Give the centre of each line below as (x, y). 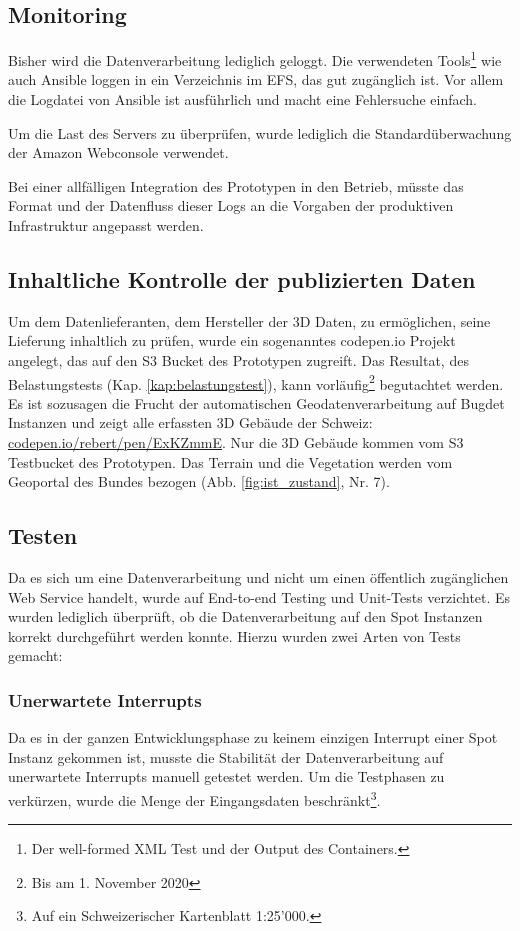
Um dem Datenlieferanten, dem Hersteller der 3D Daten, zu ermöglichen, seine (249, 320)
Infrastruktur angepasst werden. (106, 225)
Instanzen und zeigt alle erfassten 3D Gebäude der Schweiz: (190, 422)
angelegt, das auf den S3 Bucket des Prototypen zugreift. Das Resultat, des (238, 360)
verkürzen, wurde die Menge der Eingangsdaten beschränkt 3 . (194, 798)
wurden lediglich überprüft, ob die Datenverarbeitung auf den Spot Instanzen (245, 616)
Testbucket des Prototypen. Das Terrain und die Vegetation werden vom (230, 461)
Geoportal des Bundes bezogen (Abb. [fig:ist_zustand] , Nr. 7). (199, 481)
